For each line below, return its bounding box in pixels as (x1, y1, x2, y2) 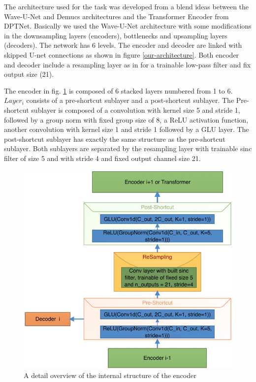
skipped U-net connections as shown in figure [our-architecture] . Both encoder (4, 49, 239, 60)
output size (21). (4, 69, 54, 79)
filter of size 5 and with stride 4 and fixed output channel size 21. (4, 153, 201, 163)
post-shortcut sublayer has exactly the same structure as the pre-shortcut (4, 133, 225, 144)
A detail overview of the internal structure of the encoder (24, 370, 196, 381)
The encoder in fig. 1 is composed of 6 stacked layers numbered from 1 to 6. (4, 85, 233, 95)
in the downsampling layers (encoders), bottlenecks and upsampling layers (4, 30, 227, 40)
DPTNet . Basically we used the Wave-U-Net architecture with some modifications (4, 21, 252, 31)
